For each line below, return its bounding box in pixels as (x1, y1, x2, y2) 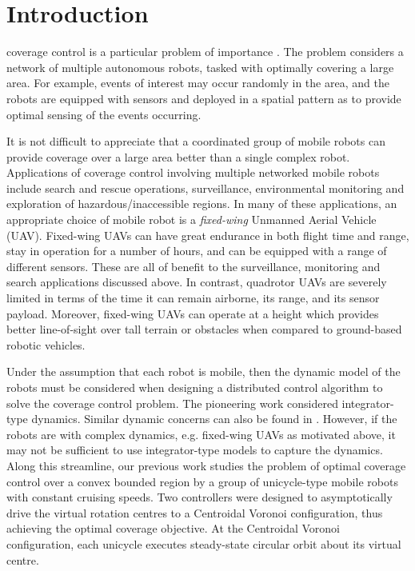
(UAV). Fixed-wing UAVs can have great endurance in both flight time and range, (6, 226, 409, 243)
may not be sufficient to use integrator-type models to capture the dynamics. (6, 441, 383, 458)
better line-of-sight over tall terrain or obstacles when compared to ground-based (6, 321, 402, 337)
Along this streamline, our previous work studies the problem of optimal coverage (6, 457, 406, 473)
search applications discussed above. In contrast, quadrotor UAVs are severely (6, 274, 387, 290)
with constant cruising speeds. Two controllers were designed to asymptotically (6, 489, 393, 505)
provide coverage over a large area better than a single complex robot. (6, 148, 350, 165)
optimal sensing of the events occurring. (6, 106, 202, 122)
